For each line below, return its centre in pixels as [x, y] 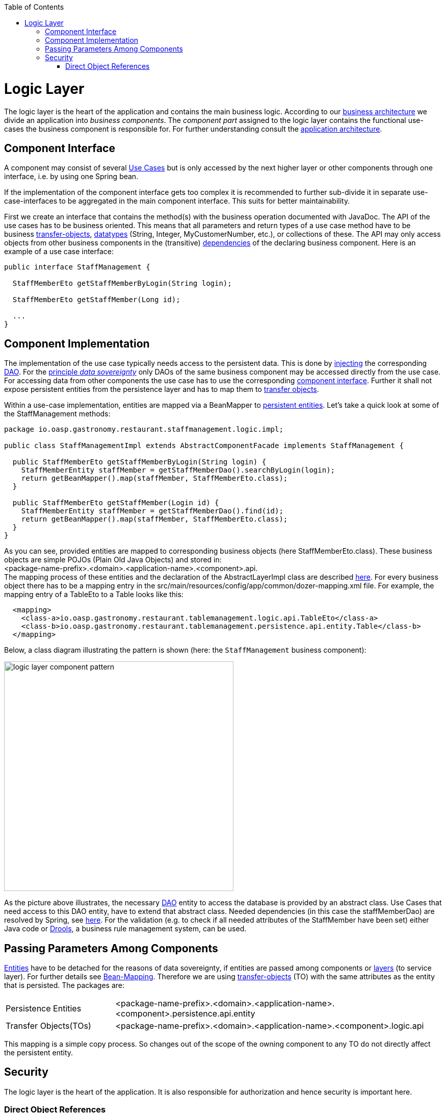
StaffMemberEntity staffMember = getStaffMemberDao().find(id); [152, 511]
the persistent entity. [39, 1053]
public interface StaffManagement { [77, 267]
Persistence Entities [44, 1009]
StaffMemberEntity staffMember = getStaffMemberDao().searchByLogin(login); [178, 470]
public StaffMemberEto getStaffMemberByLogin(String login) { [139, 462]
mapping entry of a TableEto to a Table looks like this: [94, 595]
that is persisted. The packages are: [64, 985]
